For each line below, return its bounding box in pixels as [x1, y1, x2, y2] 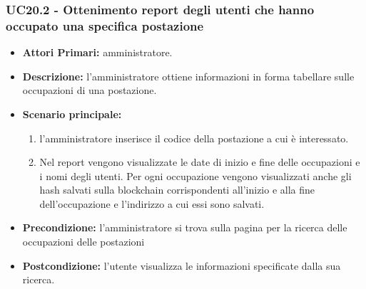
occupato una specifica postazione [6, 16, 204, 34]
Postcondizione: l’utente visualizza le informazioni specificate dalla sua [22, 258, 341, 273]
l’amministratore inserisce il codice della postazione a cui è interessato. [39, 130, 349, 145]
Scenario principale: [22, 106, 122, 121]
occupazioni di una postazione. [22, 83, 157, 98]
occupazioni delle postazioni [22, 234, 145, 249]
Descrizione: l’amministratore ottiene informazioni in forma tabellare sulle [22, 68, 355, 83]
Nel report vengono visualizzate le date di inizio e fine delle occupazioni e [39, 154, 360, 169]
